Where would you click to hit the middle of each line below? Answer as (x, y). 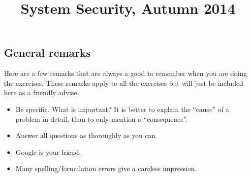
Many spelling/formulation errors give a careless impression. (106, 168)
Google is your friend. (48, 152)
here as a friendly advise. (42, 92)
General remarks (47, 53)
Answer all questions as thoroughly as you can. (86, 135)
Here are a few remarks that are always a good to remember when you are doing (125, 73)
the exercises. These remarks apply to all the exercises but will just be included (124, 83)
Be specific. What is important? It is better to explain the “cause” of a (122, 109)
